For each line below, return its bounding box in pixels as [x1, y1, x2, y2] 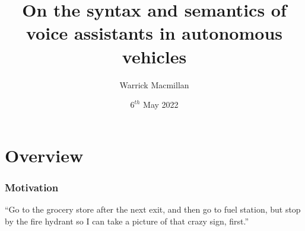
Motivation [5, 179, 59, 194]
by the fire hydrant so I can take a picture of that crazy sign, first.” [5, 214, 249, 227]
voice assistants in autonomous [26, 21, 282, 45]
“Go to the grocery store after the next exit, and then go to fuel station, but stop [5, 203, 301, 216]
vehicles [122, 44, 187, 68]
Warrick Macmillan [119, 78, 189, 91]
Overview [5, 143, 84, 167]
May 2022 [143, 98, 179, 111]
